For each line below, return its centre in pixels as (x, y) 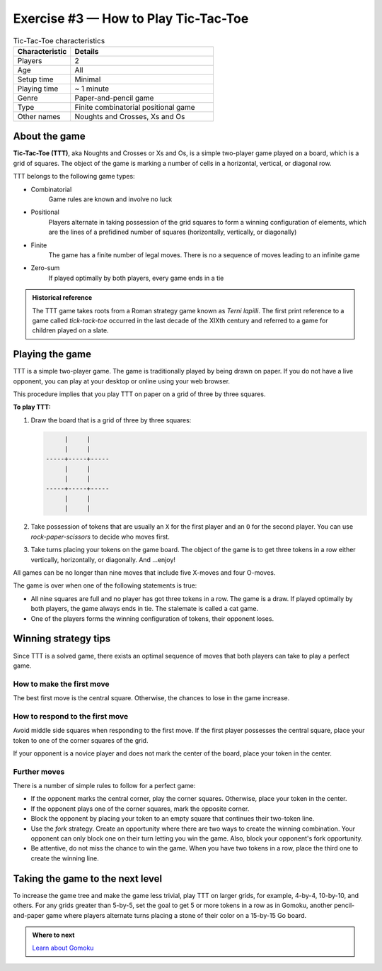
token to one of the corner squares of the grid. (81, 740)
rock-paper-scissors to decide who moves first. (100, 537)
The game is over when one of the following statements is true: (105, 585)
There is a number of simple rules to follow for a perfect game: (104, 786)
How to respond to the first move (71, 716)
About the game (49, 136)
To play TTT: (32, 407)
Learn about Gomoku (63, 948)
